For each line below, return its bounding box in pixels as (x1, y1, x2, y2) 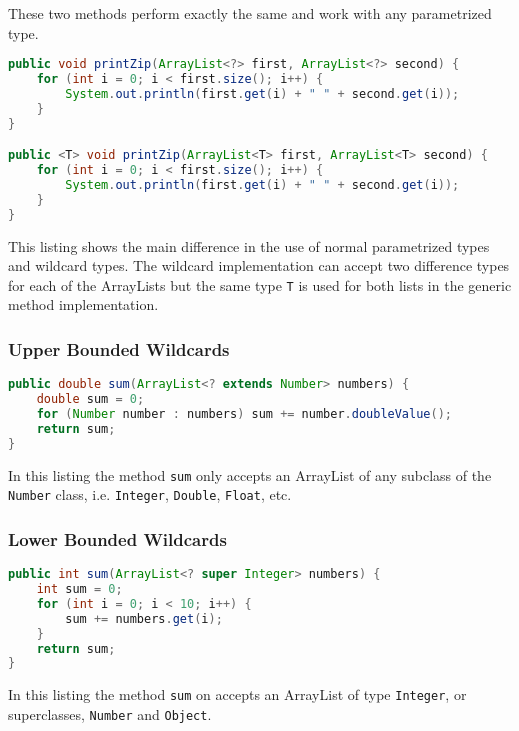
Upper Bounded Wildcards (8, 336, 230, 361)
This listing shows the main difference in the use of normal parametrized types (8, 235, 490, 256)
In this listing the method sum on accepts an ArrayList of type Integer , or (8, 684, 467, 705)
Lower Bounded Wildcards (8, 526, 227, 551)
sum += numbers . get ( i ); (65, 611, 223, 626)
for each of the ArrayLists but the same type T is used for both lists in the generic (8, 274, 512, 295)
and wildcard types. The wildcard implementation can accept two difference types (8, 255, 510, 276)
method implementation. (8, 294, 159, 315)
